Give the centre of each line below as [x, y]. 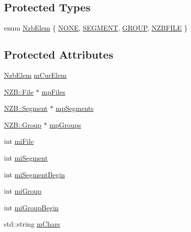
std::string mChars [32, 224]
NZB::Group [23, 124]
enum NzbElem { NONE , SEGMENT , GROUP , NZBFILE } [96, 28]
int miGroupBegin [31, 207]
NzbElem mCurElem [35, 75]
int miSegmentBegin [35, 174]
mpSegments [75, 108]
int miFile [19, 141]
